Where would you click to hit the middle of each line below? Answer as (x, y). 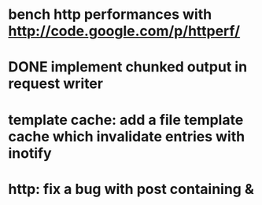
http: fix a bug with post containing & (131, 189)
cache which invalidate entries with (127, 136)
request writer (56, 84)
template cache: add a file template (126, 120)
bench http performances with (110, 15)
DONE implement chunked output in (128, 67)
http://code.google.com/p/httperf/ (124, 31)
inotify (30, 153)
